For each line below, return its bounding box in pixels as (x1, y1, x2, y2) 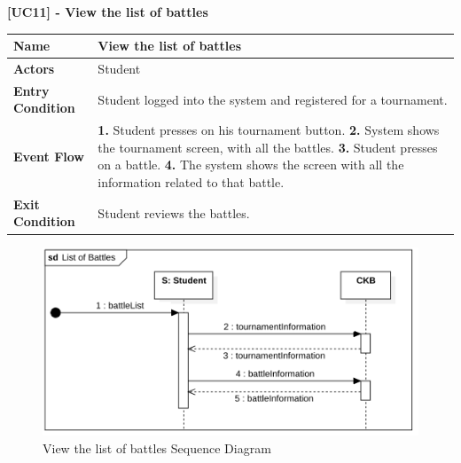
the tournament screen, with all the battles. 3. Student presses (98, 137, 438, 156)
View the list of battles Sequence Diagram (43, 438, 271, 457)
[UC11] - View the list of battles (7, 3, 208, 20)
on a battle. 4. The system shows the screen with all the (98, 155, 404, 174)
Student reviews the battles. (98, 203, 250, 222)
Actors (13, 59, 55, 77)
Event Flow (13, 146, 84, 165)
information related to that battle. (98, 173, 285, 191)
